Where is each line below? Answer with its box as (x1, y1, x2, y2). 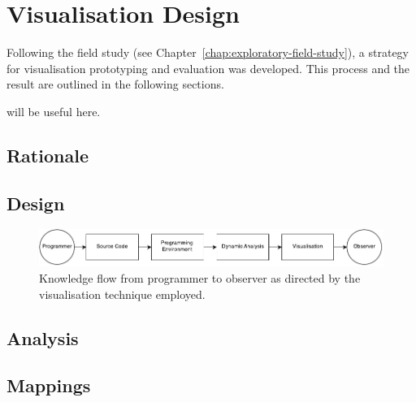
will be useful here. (6, 102, 101, 119)
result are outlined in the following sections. (6, 76, 224, 93)
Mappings (6, 373, 91, 398)
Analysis (6, 325, 79, 350)
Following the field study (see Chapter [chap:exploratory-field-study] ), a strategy (6, 44, 409, 61)
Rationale (6, 142, 89, 167)
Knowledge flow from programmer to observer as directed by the (39, 270, 361, 287)
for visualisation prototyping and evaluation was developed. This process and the (6, 59, 410, 76)
